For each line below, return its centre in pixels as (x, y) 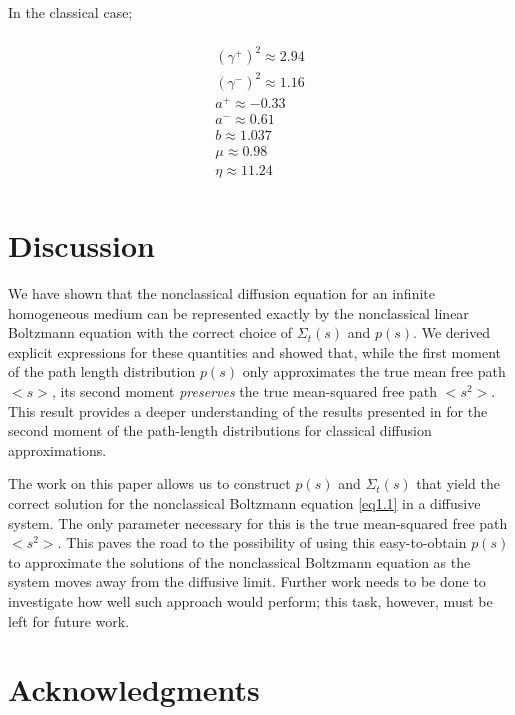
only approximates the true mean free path (374, 371)
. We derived (452, 332)
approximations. (57, 449)
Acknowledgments (134, 689)
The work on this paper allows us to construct (149, 483)
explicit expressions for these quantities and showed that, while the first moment (254, 351)
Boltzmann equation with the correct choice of (150, 332)
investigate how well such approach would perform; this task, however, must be (250, 600)
